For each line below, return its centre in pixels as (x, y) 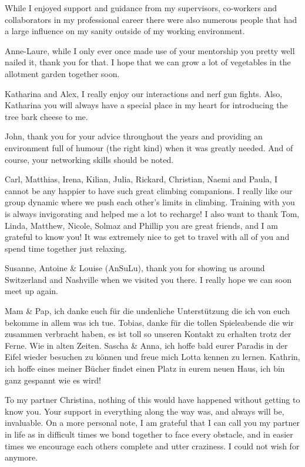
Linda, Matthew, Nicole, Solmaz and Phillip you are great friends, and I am (141, 225)
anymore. (21, 457)
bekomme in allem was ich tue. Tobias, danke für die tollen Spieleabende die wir (149, 322)
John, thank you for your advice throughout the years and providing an (134, 136)
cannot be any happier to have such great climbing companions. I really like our (149, 190)
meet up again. (31, 291)
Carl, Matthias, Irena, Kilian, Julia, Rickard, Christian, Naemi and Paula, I (141, 179)
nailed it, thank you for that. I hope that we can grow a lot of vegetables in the (148, 62)
